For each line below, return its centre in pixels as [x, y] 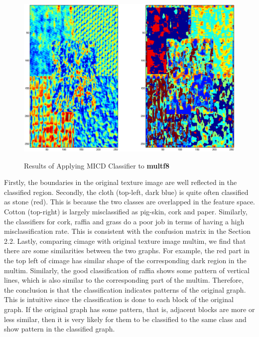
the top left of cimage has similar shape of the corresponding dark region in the [125, 260]
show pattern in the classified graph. [60, 329]
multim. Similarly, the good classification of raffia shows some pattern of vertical [127, 270]
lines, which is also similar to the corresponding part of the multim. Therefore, [124, 280]
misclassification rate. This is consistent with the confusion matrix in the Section [127, 231]
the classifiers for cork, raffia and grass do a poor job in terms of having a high [124, 221]
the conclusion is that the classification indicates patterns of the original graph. [125, 289]
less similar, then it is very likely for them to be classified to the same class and [125, 319]
